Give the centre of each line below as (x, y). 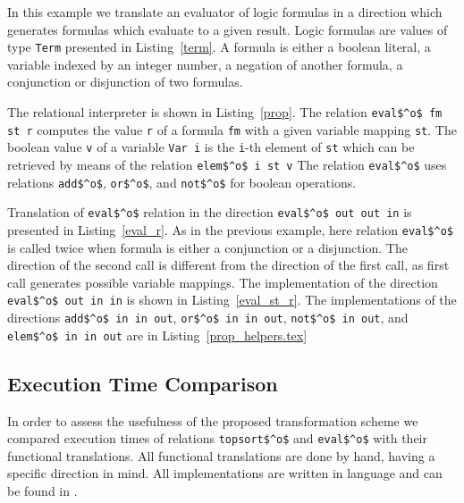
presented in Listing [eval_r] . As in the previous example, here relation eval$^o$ (230, 229)
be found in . (42, 491)
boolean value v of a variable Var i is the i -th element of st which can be (211, 147)
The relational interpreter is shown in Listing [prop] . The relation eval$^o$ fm (225, 112)
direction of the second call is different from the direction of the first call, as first (228, 265)
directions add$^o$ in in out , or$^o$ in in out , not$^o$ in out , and (208, 318)
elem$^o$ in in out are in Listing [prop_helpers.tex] (157, 335)
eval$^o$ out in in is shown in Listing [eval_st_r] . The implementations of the (232, 300)
